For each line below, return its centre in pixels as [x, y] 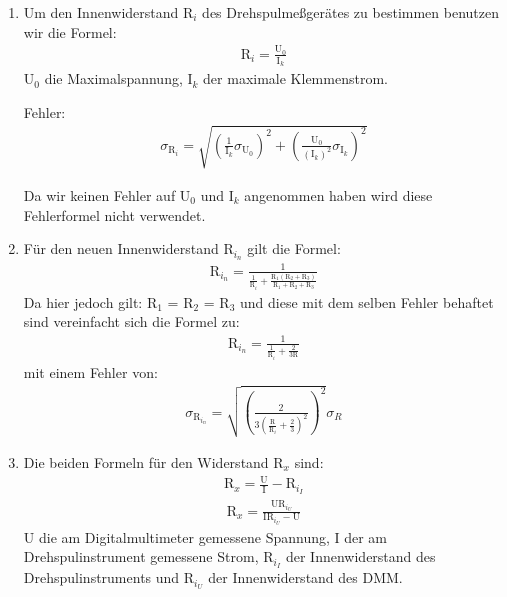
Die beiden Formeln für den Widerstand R [153, 461]
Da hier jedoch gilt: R [90, 301]
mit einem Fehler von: [90, 371]
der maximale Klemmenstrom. [295, 78]
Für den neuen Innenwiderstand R [128, 248]
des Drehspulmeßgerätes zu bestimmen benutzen [350, 12]
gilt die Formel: [294, 248]
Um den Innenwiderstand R [108, 12]
